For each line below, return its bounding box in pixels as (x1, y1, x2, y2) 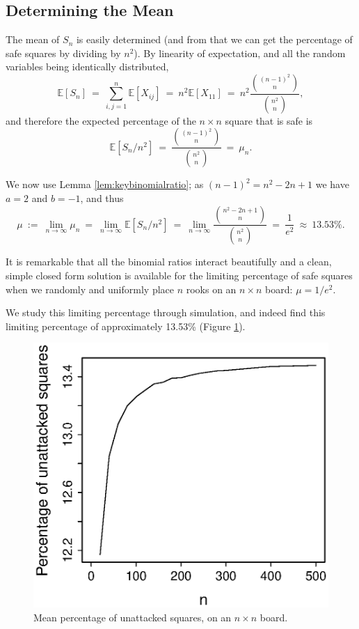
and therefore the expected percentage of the (6, 113, 196, 127)
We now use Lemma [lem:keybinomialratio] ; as (6, 177, 204, 192)
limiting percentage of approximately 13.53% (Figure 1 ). (6, 318, 246, 333)
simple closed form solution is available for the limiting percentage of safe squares (6, 267, 353, 282)
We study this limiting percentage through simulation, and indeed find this (6, 305, 326, 320)
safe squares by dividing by (6, 45, 121, 60)
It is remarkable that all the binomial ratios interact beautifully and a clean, (6, 254, 332, 269)
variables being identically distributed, (6, 59, 169, 74)
